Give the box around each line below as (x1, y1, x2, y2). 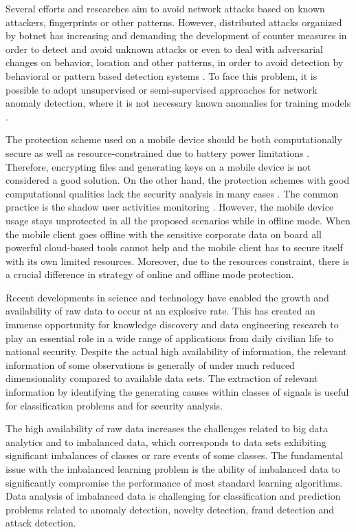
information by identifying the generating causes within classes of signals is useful (5, 385, 349, 399)
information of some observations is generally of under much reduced (5, 357, 295, 372)
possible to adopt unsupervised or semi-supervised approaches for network (5, 82, 318, 96)
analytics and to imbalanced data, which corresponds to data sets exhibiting (5, 434, 326, 449)
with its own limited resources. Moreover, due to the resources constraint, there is (5, 253, 350, 268)
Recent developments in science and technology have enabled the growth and (5, 290, 329, 304)
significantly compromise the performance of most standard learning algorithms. (5, 475, 343, 489)
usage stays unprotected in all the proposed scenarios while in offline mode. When (5, 213, 351, 227)
